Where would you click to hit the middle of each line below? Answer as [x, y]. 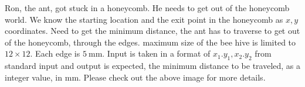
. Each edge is [55, 53]
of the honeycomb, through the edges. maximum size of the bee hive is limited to [150, 42]
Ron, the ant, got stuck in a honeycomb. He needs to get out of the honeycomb [147, 8]
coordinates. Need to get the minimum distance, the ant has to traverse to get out [152, 31]
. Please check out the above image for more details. [172, 77]
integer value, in [34, 77]
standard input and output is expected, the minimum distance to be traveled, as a [153, 66]
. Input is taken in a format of [156, 53]
